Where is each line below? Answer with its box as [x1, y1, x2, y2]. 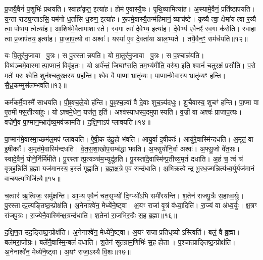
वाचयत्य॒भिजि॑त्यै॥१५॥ [5, 173, 61, 183]
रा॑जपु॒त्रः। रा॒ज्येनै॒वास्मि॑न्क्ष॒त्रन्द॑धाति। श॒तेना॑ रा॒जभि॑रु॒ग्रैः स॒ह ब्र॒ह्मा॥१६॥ [5, 210, 177, 220]
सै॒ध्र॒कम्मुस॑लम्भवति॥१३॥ [5, 80, 67, 90]
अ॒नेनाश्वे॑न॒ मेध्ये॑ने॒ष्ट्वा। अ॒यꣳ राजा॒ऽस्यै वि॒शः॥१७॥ [5, 246, 131, 257]
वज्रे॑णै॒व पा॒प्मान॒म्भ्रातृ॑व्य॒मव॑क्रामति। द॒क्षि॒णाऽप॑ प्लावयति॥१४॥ [5, 116, 150, 127]
